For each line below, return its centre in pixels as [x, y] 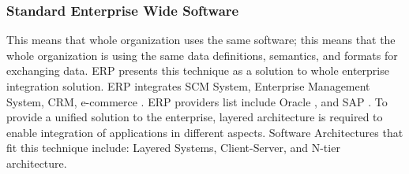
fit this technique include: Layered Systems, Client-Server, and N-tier [173, 148]
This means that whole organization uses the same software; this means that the [201, 40]
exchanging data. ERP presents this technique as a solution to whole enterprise [198, 70]
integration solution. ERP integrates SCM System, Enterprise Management [188, 86]
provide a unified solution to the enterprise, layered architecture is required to [195, 117]
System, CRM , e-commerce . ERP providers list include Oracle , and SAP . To [197, 101]
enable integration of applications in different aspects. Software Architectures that [205, 132]
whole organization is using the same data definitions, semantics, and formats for [202, 55]
